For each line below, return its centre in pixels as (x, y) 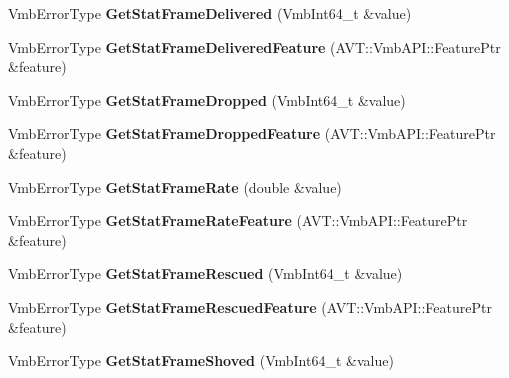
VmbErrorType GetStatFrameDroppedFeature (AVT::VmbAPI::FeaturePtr (252, 133)
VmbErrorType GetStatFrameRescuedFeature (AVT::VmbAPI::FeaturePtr (250, 306)
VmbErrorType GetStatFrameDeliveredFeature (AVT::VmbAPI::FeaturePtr (254, 46)
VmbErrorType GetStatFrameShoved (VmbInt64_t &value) (201, 360)
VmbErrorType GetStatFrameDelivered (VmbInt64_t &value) (210, 13)
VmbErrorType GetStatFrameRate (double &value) (175, 186)
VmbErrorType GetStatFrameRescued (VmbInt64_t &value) (205, 273)
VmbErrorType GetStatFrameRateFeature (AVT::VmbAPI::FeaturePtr (238, 220)
